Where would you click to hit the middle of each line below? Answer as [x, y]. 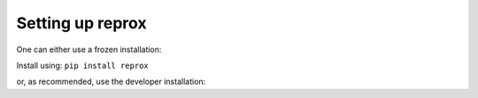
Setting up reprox [81, 23]
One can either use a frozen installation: [89, 49]
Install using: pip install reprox [83, 65]
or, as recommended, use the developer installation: [111, 82]
